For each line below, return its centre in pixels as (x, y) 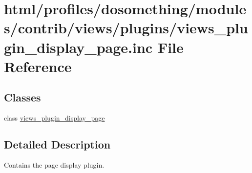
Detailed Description (57, 144)
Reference (38, 66)
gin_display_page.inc (78, 47)
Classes (22, 97)
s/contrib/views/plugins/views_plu (126, 28)
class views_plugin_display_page (54, 118)
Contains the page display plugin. (54, 164)
